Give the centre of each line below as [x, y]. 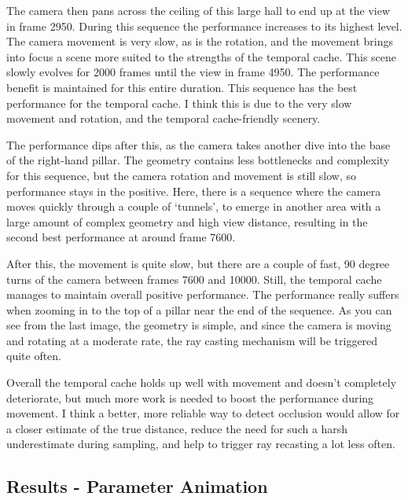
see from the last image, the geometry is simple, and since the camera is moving [199, 325]
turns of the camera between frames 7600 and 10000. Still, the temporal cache [194, 279]
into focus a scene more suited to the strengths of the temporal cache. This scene [202, 56]
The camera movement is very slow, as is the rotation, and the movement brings [200, 41]
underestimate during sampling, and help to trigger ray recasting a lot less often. [201, 444]
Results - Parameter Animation [137, 486]
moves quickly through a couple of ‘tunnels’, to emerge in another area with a [194, 206]
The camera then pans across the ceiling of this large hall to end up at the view [198, 10]
